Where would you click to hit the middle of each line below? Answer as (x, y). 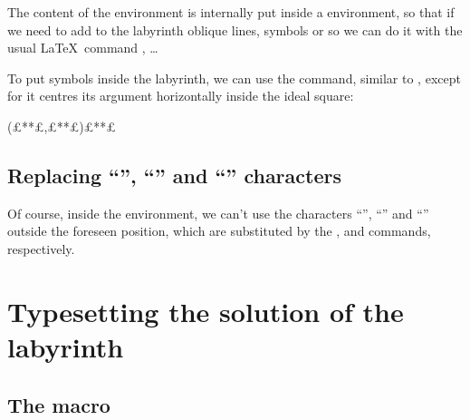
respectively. (41, 248)
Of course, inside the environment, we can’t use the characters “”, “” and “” (218, 213)
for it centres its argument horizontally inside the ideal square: (181, 96)
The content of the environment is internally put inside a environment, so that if (231, 12)
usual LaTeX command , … (83, 48)
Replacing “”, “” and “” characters (174, 175)
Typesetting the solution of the (206, 311)
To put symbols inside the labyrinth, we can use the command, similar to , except (234, 78)
